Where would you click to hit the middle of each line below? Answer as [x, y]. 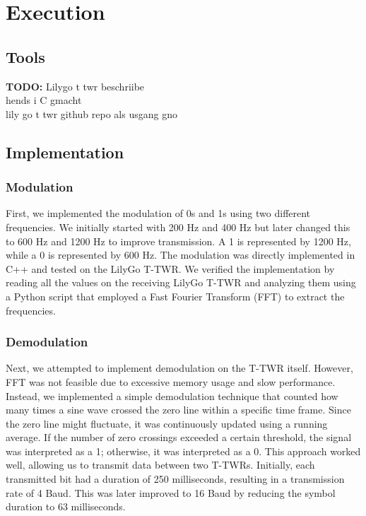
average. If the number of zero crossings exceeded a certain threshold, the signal [179, 437]
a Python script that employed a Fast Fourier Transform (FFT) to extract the [175, 296]
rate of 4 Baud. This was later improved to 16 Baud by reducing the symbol [171, 492]
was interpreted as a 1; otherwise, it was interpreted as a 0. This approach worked [183, 451]
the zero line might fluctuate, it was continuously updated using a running [167, 423]
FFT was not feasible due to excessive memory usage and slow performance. [171, 381]
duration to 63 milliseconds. [66, 506]
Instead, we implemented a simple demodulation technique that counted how [172, 395]
